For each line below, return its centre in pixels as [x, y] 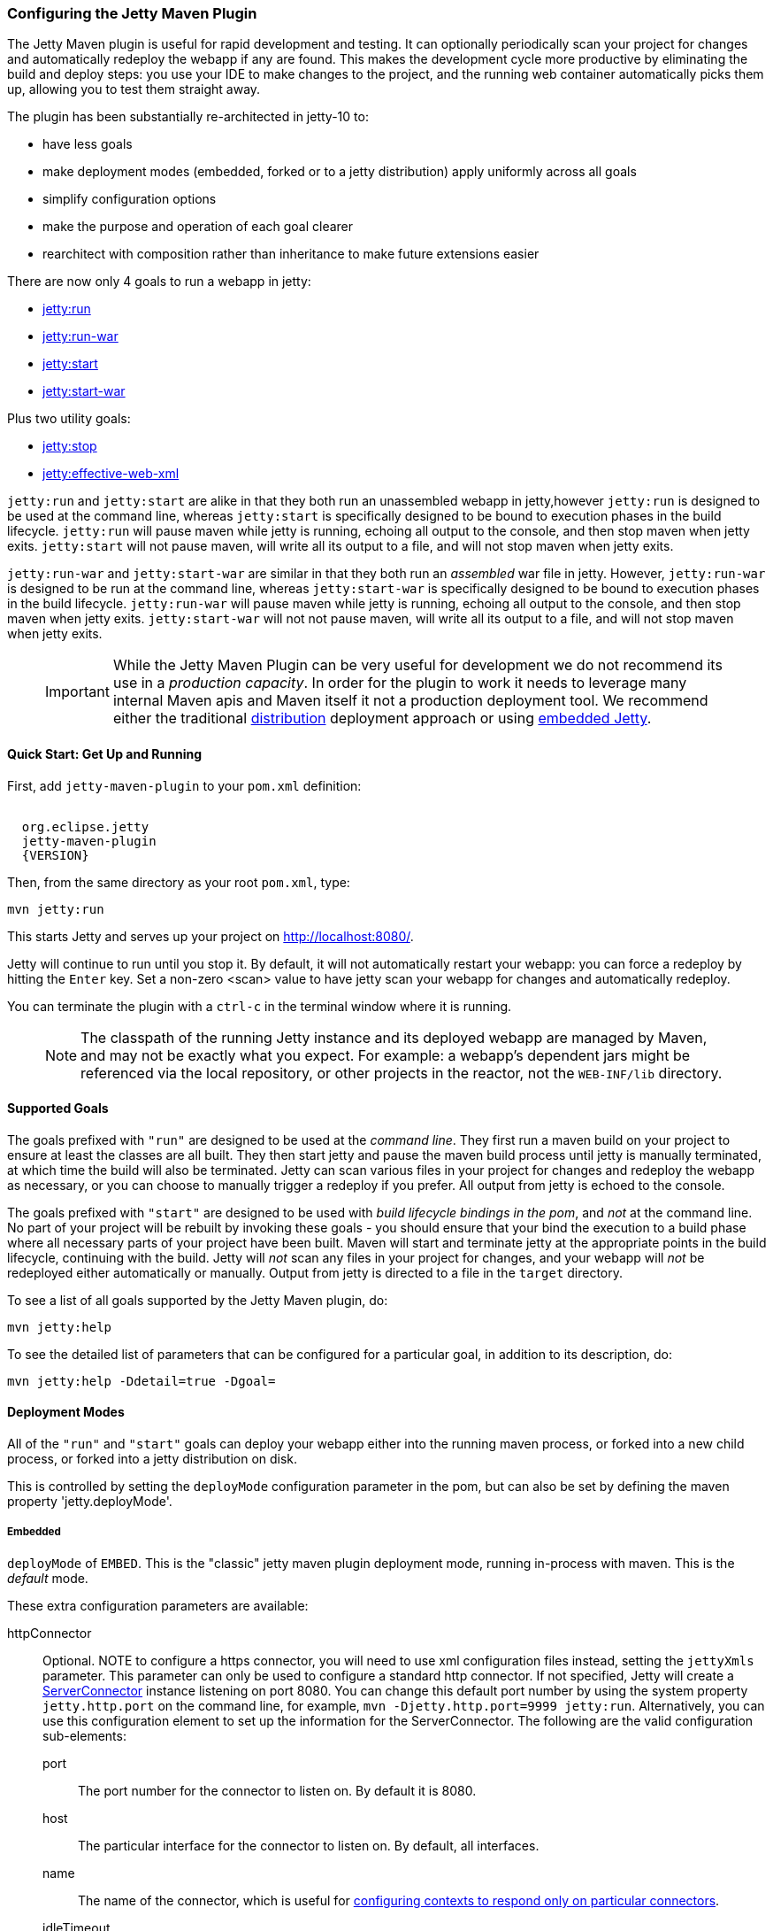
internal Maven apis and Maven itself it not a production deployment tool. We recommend [410, 701]
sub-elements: [84, 1735]
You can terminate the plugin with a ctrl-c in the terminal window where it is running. [260, 1006]
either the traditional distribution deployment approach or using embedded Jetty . [382, 718]
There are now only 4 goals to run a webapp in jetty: [159, 282]
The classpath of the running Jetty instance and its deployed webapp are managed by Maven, [394, 1037]
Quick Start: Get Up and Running [105, 753]
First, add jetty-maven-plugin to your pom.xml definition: [184, 785]
